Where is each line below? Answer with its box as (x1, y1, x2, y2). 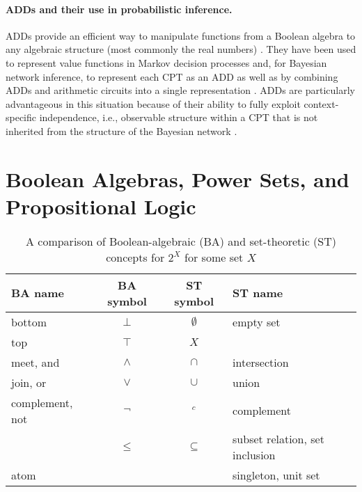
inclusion (233, 446, 276, 463)
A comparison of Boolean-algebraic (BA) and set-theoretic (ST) (25, 232, 337, 249)
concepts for (106, 248, 165, 265)
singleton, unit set (233, 466, 320, 483)
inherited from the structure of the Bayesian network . (6, 123, 237, 138)
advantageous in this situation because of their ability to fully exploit (6, 96, 301, 111)
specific (6, 110, 37, 125)
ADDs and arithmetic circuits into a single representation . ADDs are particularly (6, 83, 355, 97)
